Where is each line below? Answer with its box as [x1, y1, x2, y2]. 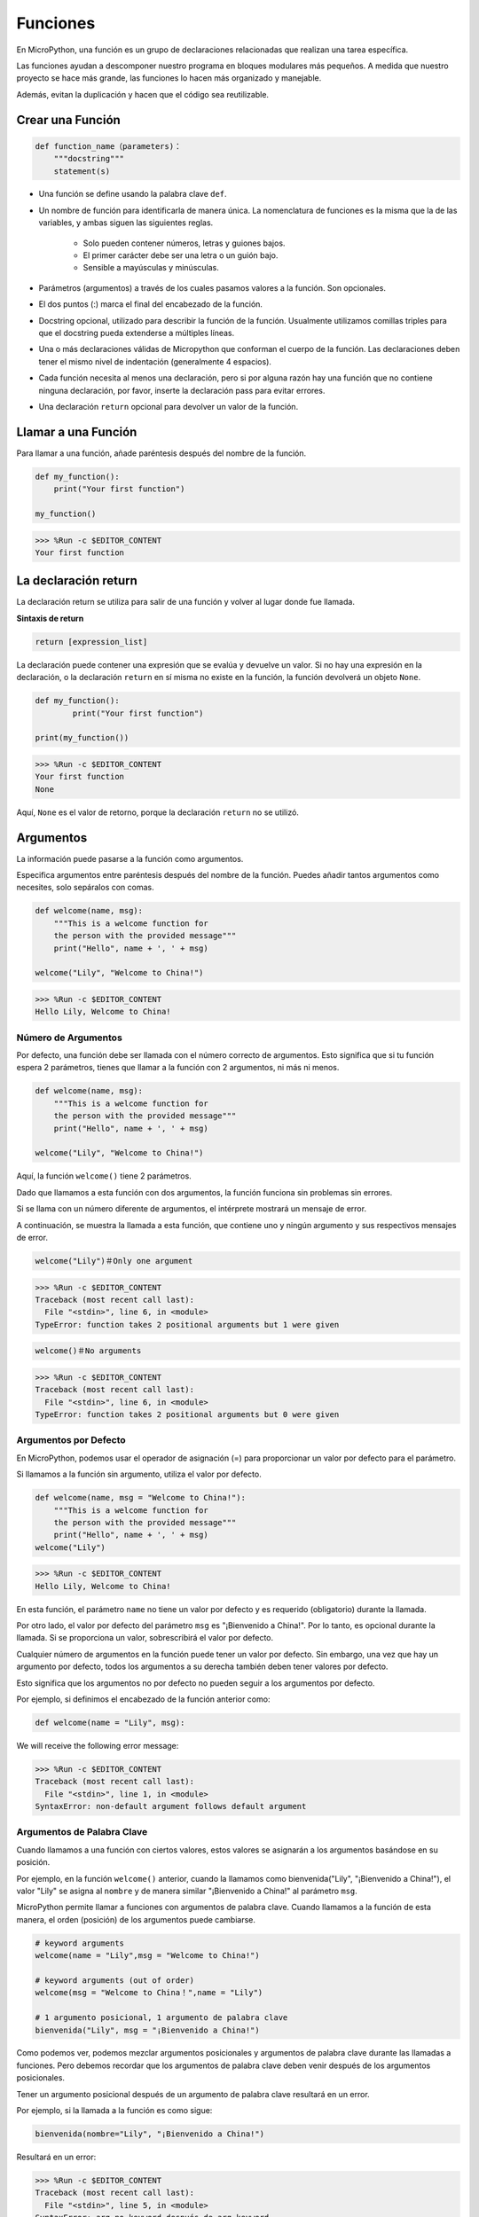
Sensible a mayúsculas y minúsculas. [82, 262, 219, 273]
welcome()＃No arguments [35, 1346, 142, 1356]
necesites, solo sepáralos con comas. [16, 882, 154, 893]
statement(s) [53, 166, 111, 176]
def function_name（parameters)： [35, 141, 182, 151]
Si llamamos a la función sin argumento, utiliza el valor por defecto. [16, 1469, 262, 1480]
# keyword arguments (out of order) [35, 1975, 195, 1986]
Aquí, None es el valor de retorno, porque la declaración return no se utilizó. [16, 807, 299, 818]
